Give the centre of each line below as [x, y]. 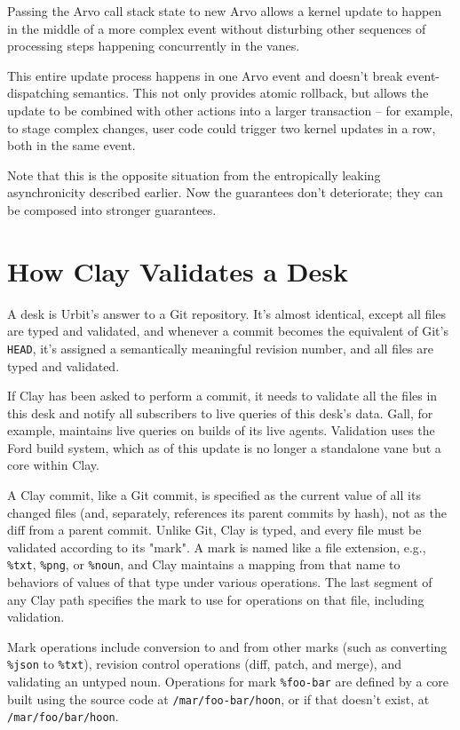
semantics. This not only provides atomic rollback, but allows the [251, 93]
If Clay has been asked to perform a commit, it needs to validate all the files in [222, 396]
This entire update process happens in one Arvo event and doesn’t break [205, 75]
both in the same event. [71, 145]
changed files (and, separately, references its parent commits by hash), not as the [227, 512]
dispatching [38, 93]
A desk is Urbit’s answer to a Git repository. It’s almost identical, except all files [226, 313]
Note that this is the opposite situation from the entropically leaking [194, 175]
